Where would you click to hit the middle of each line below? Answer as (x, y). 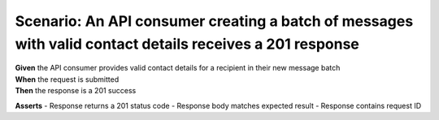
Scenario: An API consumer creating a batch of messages (214, 21)
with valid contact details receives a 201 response (187, 44)
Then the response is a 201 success (76, 91)
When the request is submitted (67, 79)
